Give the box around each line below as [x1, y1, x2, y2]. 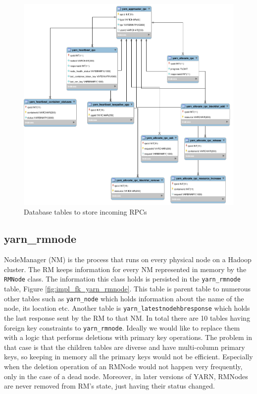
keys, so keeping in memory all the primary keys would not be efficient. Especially [4, 351, 253, 362]
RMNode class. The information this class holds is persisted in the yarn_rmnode [4, 274, 241, 284]
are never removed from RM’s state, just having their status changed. [4, 381, 215, 391]
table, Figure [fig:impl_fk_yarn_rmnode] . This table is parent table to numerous [4, 283, 251, 294]
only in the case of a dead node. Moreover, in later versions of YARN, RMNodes [4, 371, 248, 381]
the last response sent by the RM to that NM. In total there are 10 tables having [4, 313, 250, 323]
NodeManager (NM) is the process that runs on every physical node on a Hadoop [4, 254, 252, 265]
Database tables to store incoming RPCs [24, 207, 147, 217]
